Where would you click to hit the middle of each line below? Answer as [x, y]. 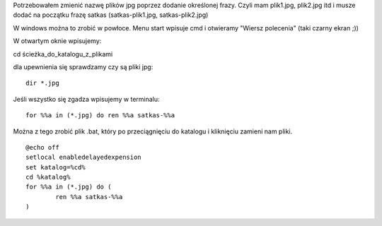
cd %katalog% [48, 177]
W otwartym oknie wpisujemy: [57, 41]
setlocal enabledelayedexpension [83, 157]
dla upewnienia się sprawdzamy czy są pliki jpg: [83, 66]
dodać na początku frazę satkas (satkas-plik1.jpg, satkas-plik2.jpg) [111, 15]
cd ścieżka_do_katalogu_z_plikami [63, 54]
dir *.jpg [42, 83]
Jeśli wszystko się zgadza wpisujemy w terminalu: [86, 99]
